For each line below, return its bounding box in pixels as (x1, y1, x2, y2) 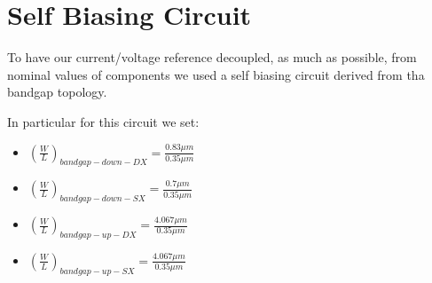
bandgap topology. (7, 83, 107, 101)
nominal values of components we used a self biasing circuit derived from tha (7, 65, 425, 83)
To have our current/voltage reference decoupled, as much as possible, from (7, 48, 417, 67)
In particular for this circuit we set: (7, 112, 200, 130)
